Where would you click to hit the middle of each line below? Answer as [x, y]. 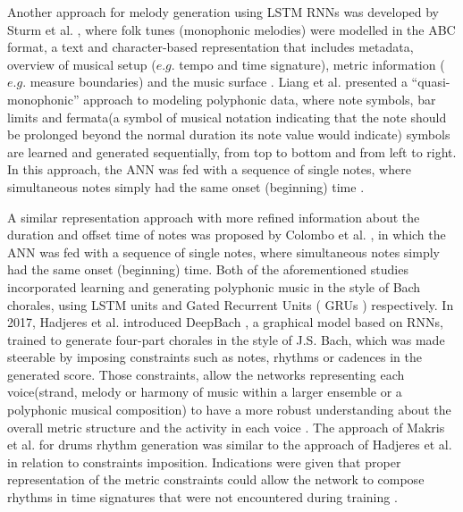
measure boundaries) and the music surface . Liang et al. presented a [219, 82]
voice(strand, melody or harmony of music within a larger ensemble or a [205, 392]
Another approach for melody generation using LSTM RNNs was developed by [223, 12]
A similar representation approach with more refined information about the [214, 217]
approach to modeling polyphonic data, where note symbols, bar [260, 99]
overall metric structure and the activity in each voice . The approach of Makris [226, 427]
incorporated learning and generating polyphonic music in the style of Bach [214, 286]
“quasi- [431, 82]
